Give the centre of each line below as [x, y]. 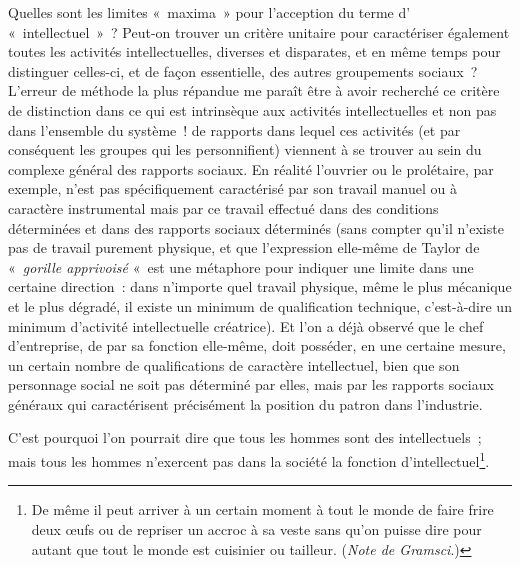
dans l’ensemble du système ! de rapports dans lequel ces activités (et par [234, 129]
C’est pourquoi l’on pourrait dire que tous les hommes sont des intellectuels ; [245, 437]
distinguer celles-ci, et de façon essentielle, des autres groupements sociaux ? [243, 70]
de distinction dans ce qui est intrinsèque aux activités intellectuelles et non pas [252, 109]
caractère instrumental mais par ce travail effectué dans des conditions [223, 207]
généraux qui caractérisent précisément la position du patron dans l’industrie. [245, 403]
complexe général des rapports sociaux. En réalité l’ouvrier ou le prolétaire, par [251, 168]
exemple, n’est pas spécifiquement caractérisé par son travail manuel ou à [232, 188]
